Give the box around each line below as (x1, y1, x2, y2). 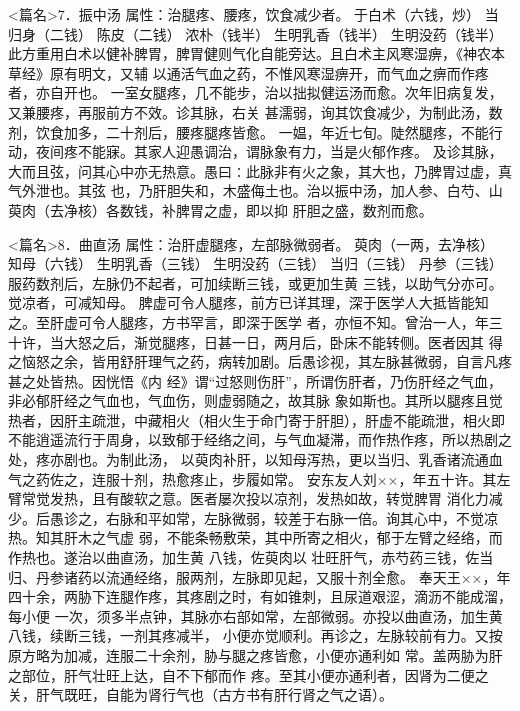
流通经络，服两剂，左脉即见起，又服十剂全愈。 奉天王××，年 (105, 566, 511, 587)
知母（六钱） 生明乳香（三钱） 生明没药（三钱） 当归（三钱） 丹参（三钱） (8, 253, 503, 274)
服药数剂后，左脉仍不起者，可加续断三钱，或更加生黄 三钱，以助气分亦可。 (8, 272, 503, 293)
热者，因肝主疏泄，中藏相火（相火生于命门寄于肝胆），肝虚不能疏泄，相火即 (8, 409, 505, 430)
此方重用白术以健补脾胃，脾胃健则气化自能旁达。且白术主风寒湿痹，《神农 (8, 43, 491, 64)
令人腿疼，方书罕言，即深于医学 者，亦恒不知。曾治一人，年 (91, 311, 489, 332)
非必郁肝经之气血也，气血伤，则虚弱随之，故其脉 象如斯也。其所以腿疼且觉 (8, 390, 503, 411)
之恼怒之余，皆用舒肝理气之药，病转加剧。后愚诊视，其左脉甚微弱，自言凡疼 (8, 351, 512, 372)
